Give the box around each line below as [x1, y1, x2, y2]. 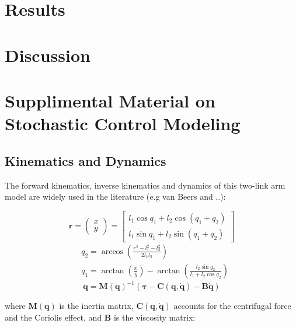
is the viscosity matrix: [113, 311, 196, 323]
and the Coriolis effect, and [5, 311, 102, 323]
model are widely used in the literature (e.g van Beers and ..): [5, 190, 226, 203]
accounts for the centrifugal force [173, 300, 291, 312]
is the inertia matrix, [59, 300, 134, 312]
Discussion [5, 43, 90, 67]
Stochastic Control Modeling [5, 112, 241, 135]
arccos [101, 247, 124, 256]
